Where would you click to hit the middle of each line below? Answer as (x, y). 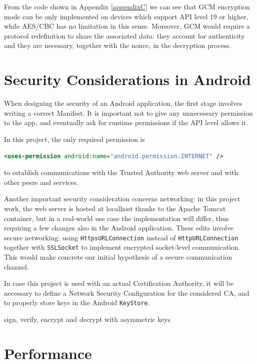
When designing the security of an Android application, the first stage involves (123, 103)
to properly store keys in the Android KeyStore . (77, 302)
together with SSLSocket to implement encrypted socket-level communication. (122, 247)
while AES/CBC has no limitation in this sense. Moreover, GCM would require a (127, 26)
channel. (17, 266)
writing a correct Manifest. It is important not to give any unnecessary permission (128, 113)
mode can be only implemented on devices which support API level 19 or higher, (126, 16)
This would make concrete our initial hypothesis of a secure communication (118, 257)
